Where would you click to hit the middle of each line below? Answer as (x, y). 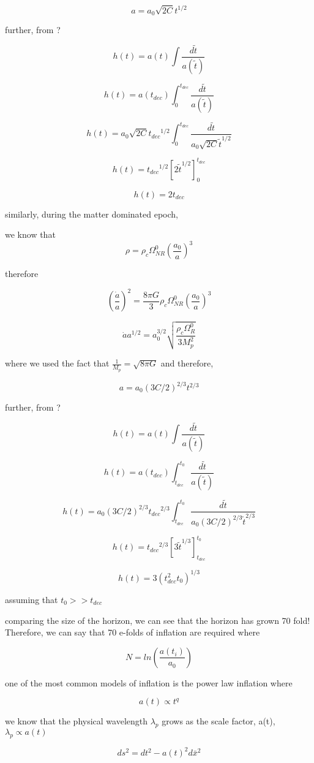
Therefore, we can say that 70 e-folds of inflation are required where (133, 632)
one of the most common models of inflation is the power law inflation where (149, 682)
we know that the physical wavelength (77, 721)
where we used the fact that (57, 363)
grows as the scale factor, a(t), (219, 721)
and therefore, (187, 363)
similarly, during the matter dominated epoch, (92, 214)
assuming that (32, 599)
